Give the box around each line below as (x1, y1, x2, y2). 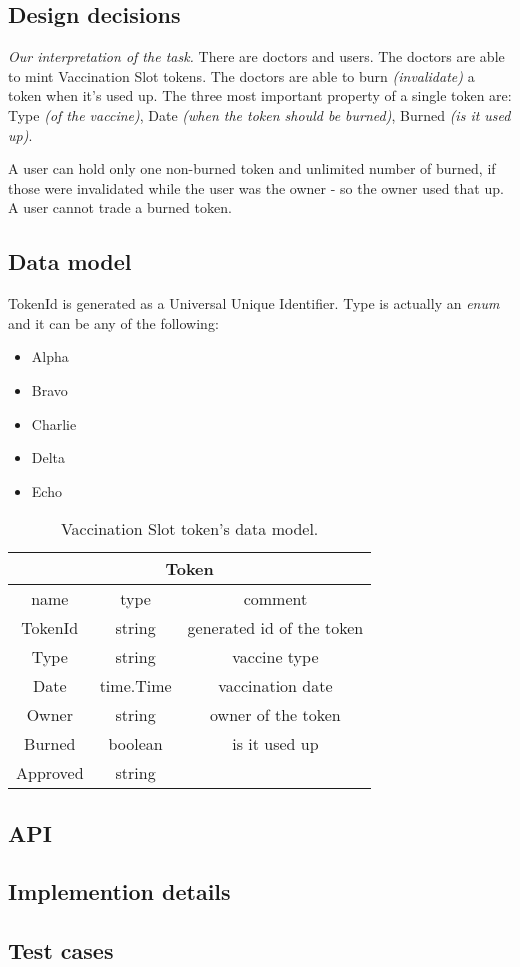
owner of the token (210, 703, 341, 727)
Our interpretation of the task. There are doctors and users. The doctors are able (8, 46, 505, 67)
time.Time (99, 674, 172, 698)
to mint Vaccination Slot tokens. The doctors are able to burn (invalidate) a (8, 65, 475, 86)
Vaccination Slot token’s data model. (60, 517, 319, 541)
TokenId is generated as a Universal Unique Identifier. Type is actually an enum (8, 293, 500, 314)
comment (243, 587, 308, 611)
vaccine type (232, 645, 319, 669)
